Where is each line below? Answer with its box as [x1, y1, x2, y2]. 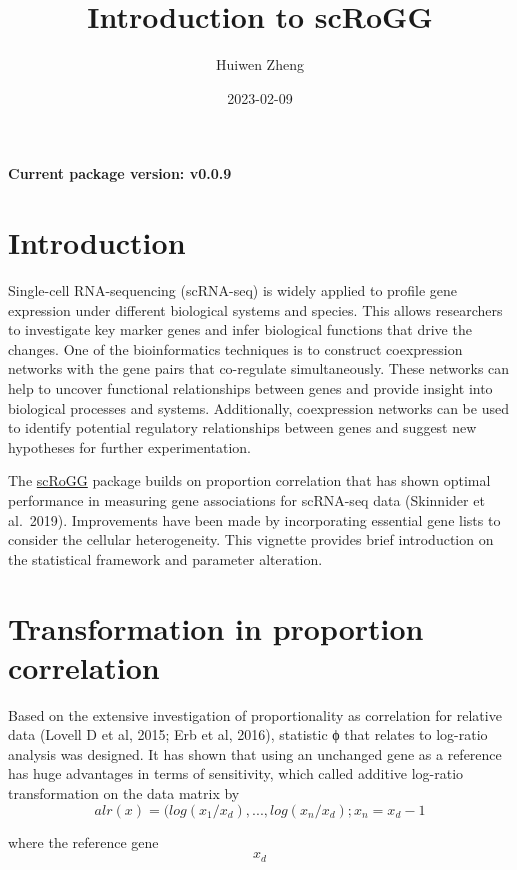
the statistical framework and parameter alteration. [8, 548, 323, 569]
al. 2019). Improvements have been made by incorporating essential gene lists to [8, 509, 501, 530]
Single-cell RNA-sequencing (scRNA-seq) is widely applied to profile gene [8, 280, 458, 301]
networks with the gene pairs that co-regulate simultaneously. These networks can [8, 358, 510, 379]
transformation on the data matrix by [8, 783, 240, 804]
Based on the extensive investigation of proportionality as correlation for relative [8, 704, 502, 725]
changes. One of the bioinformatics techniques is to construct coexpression [8, 338, 463, 359]
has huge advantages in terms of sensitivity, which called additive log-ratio [8, 763, 464, 784]
